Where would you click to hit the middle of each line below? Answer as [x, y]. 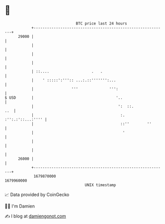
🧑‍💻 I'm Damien [20, 206]
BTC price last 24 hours [101, 23]
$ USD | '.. [64, 98]
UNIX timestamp [100, 185]
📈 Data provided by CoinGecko [37, 195]
